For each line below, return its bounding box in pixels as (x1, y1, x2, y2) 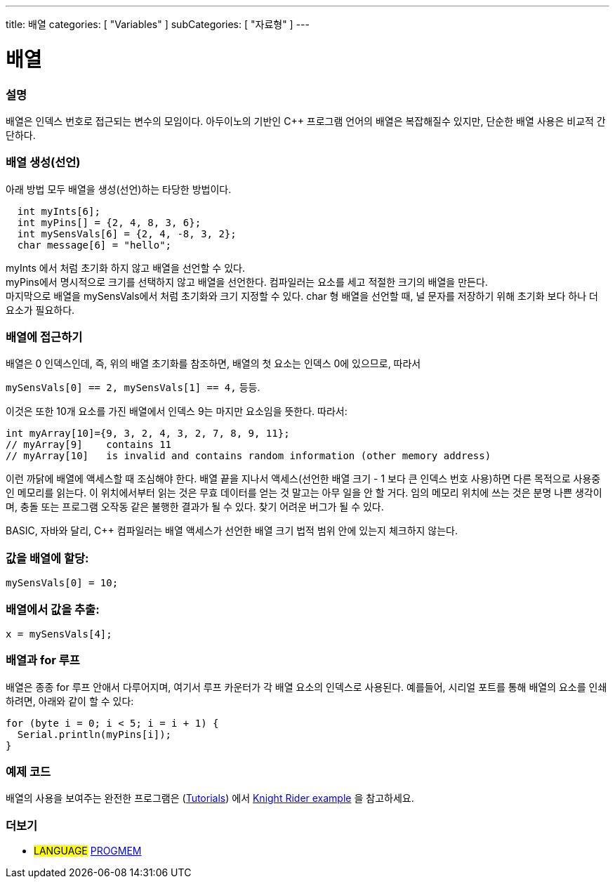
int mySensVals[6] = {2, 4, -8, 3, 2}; (17, 227, 237, 239)
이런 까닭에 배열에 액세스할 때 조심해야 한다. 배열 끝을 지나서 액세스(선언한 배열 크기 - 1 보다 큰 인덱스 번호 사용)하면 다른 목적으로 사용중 (6, 473, 601, 485)
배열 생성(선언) (6, 155, 81, 170)
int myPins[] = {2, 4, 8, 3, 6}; (17, 216, 201, 228)
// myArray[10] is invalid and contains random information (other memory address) (6, 450, 491, 462)
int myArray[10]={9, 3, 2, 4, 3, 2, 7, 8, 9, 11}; (6, 428, 290, 440)
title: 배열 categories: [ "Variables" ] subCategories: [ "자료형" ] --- (6, 18, 310, 30)
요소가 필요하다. (6, 303, 75, 316)
